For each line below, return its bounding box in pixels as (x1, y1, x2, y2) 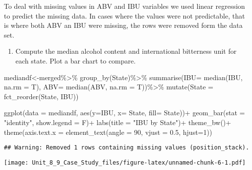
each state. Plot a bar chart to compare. (15, 55, 136, 65)
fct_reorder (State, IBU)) (4, 91, 79, 101)
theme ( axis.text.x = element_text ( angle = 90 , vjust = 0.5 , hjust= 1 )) (4, 127, 212, 137)
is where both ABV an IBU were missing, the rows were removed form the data (4, 20, 243, 30)
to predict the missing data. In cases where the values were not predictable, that (4, 10, 245, 21)
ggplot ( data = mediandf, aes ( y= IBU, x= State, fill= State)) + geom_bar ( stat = (4, 107, 245, 118)
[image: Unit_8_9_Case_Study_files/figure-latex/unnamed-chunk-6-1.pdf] (4, 159, 246, 166)
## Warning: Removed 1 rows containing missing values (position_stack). (4, 144, 250, 151)
